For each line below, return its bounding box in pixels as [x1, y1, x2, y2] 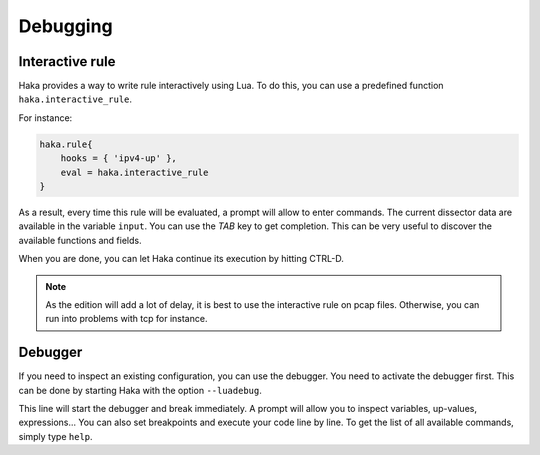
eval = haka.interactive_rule [60, 166, 209, 178]
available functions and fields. [18, 234, 142, 246]
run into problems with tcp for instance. [45, 313, 208, 325]
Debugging [18, 15, 114, 37]
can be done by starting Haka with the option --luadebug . [18, 384, 262, 396]
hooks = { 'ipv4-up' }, [60, 153, 177, 164]
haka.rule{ [39, 138, 93, 150]
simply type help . [18, 430, 94, 442]
